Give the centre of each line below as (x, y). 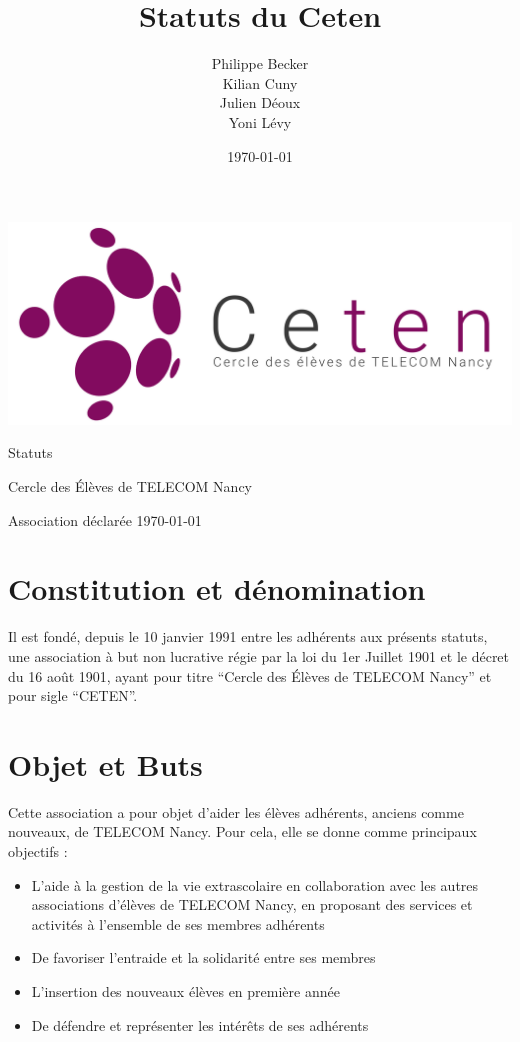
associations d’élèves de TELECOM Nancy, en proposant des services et (252, 904)
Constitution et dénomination (217, 588)
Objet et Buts (105, 763)
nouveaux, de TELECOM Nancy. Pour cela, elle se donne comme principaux (242, 831)
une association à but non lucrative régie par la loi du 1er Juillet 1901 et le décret (259, 655)
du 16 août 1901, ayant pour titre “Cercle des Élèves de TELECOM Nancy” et (250, 675)
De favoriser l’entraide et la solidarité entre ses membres (203, 957)
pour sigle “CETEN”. (73, 695)
